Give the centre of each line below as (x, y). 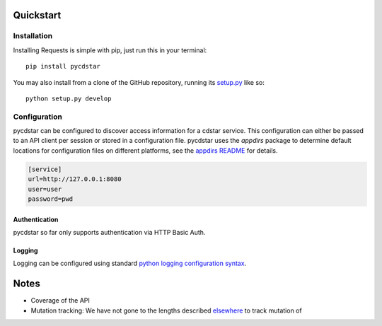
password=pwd (51, 199)
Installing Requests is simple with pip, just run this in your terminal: (110, 50)
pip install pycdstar (63, 66)
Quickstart (37, 15)
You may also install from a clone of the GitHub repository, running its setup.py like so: (139, 82)
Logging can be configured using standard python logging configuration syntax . (130, 263)
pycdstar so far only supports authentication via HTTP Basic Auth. (109, 232)
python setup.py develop (69, 98)
